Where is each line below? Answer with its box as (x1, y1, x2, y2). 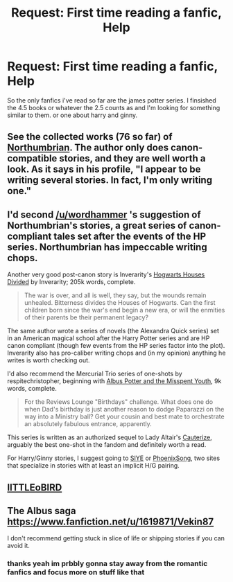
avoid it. (7, 542, 30, 550)
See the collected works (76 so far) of (7, 131, 173, 143)
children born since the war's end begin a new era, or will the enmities (24, 306, 225, 315)
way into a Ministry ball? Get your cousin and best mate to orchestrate (24, 412, 225, 421)
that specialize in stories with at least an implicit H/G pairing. (7, 461, 180, 470)
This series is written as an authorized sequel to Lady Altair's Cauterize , (7, 433, 213, 441)
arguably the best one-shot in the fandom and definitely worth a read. (7, 441, 207, 449)
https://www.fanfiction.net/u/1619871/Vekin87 (7, 515, 214, 527)
